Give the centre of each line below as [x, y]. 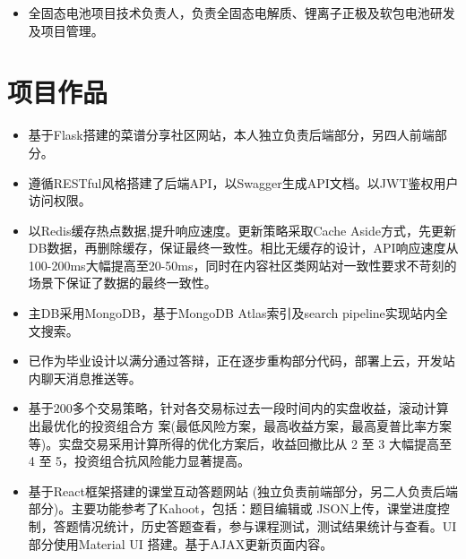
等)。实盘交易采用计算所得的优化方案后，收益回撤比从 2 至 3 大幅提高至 [240, 443]
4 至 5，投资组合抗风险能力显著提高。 [139, 461]
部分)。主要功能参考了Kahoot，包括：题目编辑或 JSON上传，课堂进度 [233, 508]
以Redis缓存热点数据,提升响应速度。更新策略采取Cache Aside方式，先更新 [242, 230]
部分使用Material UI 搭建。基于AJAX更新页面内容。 [181, 543]
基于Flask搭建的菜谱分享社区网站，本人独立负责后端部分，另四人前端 [231, 135]
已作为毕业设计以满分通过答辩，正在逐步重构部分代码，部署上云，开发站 [242, 361]
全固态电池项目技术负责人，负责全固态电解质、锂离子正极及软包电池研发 [242, 13]
